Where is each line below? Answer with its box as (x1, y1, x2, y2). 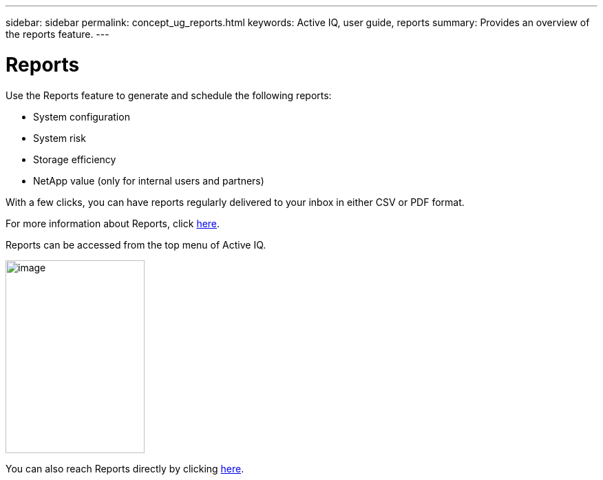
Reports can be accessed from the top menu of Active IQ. (6, 238, 266, 251)
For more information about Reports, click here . (6, 217, 220, 229)
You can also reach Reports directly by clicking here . (6, 462, 244, 474)
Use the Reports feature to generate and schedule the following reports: (6, 89, 332, 101)
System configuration (33, 110, 130, 123)
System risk (33, 132, 86, 144)
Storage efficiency (33, 153, 116, 165)
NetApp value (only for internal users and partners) (33, 174, 264, 187)
